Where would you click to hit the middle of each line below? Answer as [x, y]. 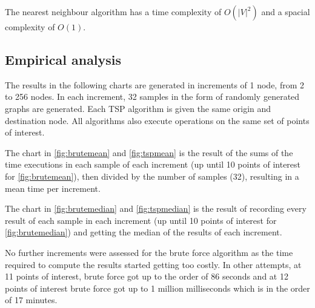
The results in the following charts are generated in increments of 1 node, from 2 [155, 84]
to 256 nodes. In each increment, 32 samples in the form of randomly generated [152, 97]
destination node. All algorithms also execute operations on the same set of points [157, 120]
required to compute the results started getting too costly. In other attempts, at [153, 264]
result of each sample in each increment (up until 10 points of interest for [141, 220]
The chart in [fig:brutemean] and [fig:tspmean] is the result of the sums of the [149, 152]
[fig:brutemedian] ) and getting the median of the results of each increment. [144, 232]
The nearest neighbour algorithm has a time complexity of [113, 11]
